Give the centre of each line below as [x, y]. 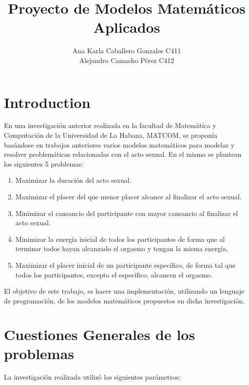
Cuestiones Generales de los [100, 334]
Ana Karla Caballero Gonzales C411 [127, 51]
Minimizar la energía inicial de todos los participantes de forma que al [120, 239]
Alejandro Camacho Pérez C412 [127, 60]
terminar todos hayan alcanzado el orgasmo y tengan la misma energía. [122, 248]
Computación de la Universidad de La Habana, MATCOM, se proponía [111, 135]
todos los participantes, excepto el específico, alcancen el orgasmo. [114, 274]
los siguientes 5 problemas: [44, 163]
